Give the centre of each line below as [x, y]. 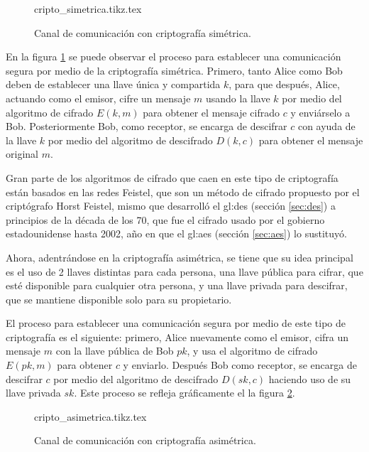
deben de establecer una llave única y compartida [113, 84]
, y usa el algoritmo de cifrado [252, 351]
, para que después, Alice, [284, 84]
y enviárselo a [320, 112]
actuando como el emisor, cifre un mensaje [98, 98]
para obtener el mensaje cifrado [211, 112]
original [22, 154]
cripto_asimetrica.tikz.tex [90, 416]
